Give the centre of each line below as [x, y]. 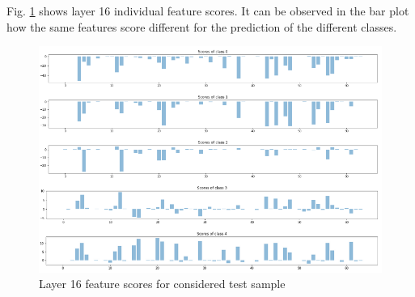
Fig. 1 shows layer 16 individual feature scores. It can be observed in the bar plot [208, 11]
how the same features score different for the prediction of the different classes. [202, 26]
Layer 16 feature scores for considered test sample [162, 284]
